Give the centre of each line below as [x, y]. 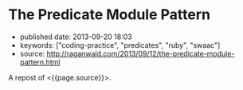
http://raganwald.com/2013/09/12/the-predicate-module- [141, 53]
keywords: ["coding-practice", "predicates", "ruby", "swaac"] [120, 45]
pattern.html [40, 62]
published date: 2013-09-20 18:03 [76, 37]
